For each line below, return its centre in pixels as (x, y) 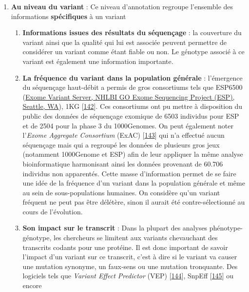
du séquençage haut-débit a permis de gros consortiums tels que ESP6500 (133, 87)
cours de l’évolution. (53, 211)
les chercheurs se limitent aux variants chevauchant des (135, 238)
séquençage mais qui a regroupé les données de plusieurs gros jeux (121, 144)
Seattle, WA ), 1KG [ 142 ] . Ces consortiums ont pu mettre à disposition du (133, 106)
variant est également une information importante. (98, 61)
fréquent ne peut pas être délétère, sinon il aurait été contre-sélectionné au (134, 202)
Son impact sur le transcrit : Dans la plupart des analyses (115, 228)
